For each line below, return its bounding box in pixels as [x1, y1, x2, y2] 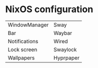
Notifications [8, 38, 39, 45]
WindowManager [8, 21, 49, 28]
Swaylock [53, 46, 77, 53]
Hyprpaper [53, 54, 80, 61]
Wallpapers [8, 54, 35, 61]
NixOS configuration [5, 4, 93, 15]
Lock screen [8, 46, 38, 53]
